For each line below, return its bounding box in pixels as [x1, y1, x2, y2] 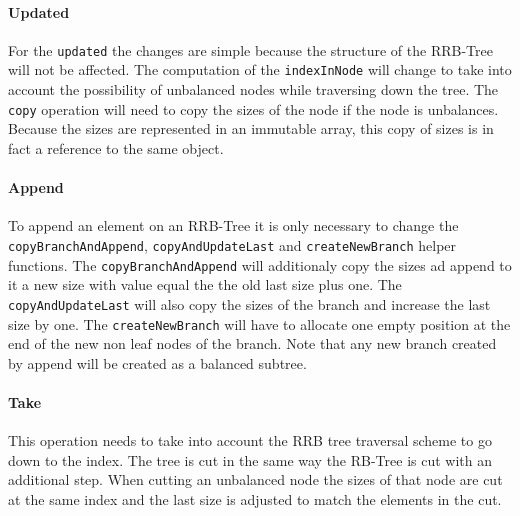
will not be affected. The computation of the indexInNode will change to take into [8, 59, 512, 80]
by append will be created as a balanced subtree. [8, 352, 307, 373]
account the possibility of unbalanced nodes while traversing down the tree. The [8, 79, 499, 100]
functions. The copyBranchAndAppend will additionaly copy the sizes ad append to [8, 254, 512, 275]
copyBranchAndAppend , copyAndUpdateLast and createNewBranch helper [8, 234, 457, 255]
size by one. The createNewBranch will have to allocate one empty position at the [8, 313, 511, 334]
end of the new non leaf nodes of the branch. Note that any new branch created [8, 333, 497, 354]
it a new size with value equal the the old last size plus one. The [8, 274, 402, 295]
